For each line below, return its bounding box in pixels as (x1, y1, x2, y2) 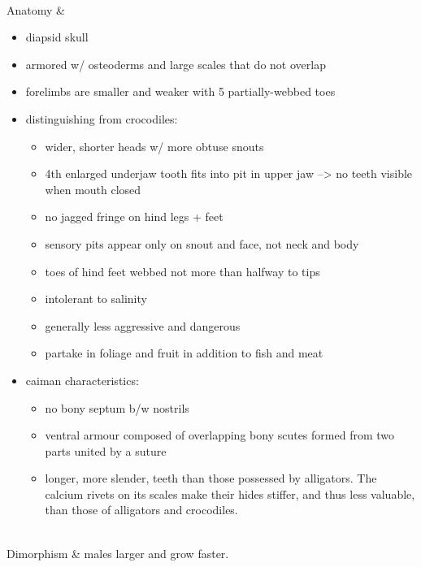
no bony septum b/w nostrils (45, 399, 189, 416)
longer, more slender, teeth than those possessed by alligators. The (45, 470, 377, 487)
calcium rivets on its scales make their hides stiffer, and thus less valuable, (45, 485, 415, 502)
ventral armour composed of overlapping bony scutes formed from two (45, 426, 394, 444)
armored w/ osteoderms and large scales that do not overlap (25, 55, 326, 72)
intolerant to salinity (45, 290, 147, 307)
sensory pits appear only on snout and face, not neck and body (45, 235, 359, 252)
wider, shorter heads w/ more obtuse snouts (45, 137, 264, 154)
